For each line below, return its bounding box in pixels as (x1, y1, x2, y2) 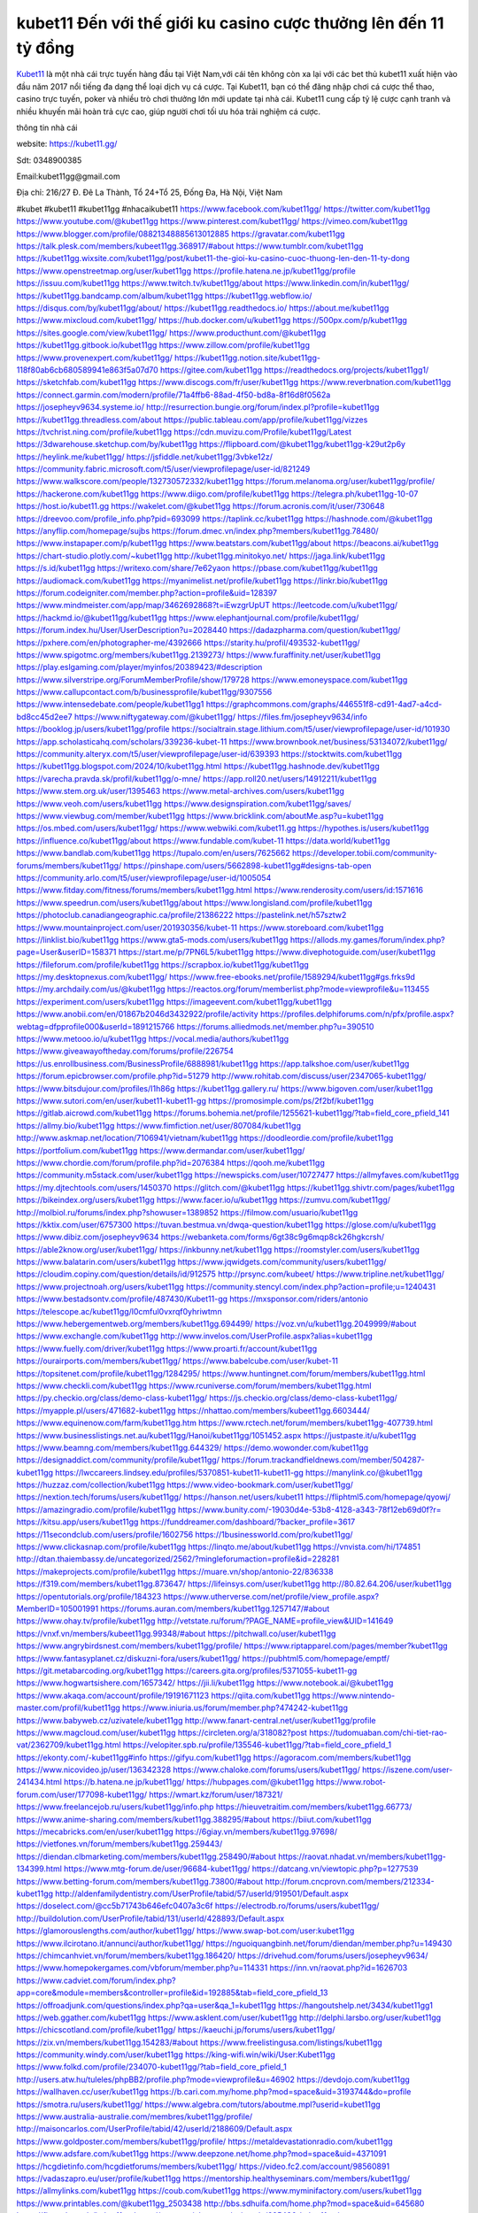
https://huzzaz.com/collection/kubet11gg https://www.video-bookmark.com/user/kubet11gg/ (16, 1479, 354, 1491)
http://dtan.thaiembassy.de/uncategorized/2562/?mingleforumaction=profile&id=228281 (16, 1554, 340, 1564)
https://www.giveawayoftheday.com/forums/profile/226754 (16, 1045, 235, 1057)
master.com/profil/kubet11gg (16, 1702, 121, 1713)
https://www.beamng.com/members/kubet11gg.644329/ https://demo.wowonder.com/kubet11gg (16, 1442, 369, 1453)
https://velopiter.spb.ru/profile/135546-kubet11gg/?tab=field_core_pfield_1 (122, 1739, 392, 1750)
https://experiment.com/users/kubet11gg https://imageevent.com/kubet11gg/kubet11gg (16, 996, 332, 1006)
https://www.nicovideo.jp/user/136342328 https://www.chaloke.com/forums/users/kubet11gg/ (16, 1764, 360, 1775)
